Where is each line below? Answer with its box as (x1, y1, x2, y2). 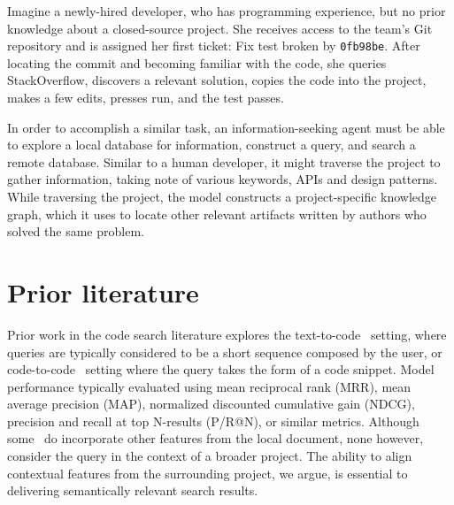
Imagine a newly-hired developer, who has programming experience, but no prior (7, 2, 446, 19)
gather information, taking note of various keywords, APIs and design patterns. (7, 170, 438, 188)
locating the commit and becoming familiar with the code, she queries (7, 53, 387, 72)
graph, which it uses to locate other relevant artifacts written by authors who (7, 204, 427, 223)
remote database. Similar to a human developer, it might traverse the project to (7, 152, 441, 171)
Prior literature (7, 273, 199, 310)
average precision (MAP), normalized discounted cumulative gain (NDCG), (7, 394, 415, 413)
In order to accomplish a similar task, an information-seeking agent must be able (7, 118, 445, 136)
